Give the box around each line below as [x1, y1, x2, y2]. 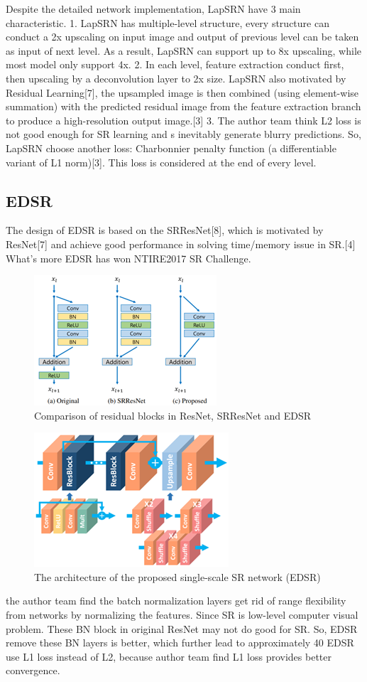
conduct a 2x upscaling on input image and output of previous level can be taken [6, 29, 359, 44]
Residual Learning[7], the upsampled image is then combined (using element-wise [6, 85, 359, 100]
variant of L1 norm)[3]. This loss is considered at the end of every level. [6, 154, 317, 169]
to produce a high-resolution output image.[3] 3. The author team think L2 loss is [6, 112, 361, 127]
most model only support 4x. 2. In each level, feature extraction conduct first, [6, 57, 344, 72]
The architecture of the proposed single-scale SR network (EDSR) [34, 569, 321, 584]
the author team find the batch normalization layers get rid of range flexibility [6, 593, 346, 608]
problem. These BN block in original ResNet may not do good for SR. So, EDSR [6, 621, 358, 636]
